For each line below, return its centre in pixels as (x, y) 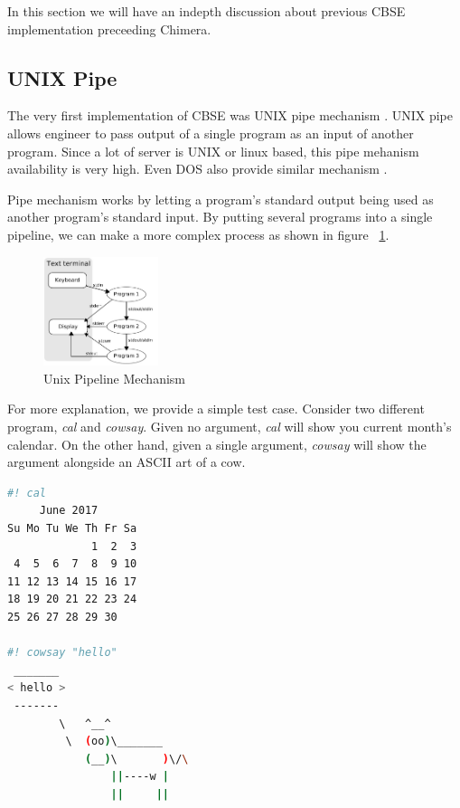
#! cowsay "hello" (62, 653)
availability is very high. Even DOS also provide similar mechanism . (197, 169)
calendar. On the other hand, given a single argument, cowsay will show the (217, 444)
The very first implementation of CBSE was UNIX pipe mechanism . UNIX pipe (230, 115)
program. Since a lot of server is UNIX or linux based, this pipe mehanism (213, 151)
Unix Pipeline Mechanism (115, 378)
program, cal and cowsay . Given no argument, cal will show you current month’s (230, 427)
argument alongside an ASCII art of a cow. (127, 462)
